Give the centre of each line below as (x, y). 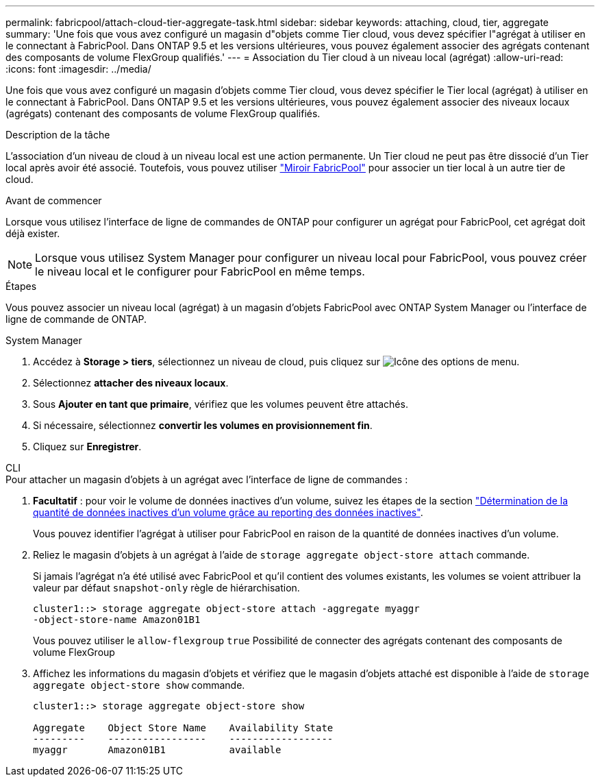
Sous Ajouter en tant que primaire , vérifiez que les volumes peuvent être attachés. (221, 404)
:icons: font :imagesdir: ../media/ (78, 69)
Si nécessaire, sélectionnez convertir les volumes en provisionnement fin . (203, 425)
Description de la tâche (58, 135)
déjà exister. (33, 233)
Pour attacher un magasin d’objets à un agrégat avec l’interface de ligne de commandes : (207, 479)
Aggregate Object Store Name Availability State (183, 728)
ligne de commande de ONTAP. (76, 319)
